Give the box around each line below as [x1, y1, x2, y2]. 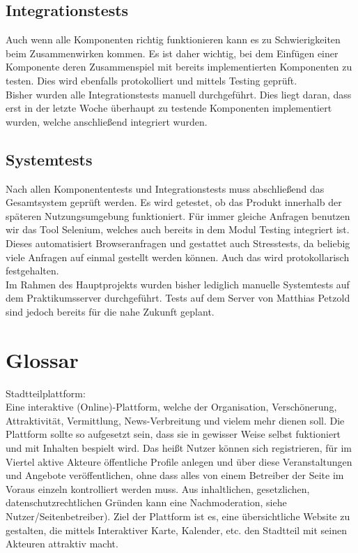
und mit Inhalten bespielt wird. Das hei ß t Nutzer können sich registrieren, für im [6, 441, 352, 455]
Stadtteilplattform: [6, 385, 86, 400]
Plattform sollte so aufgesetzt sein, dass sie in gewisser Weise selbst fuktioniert [6, 427, 341, 441]
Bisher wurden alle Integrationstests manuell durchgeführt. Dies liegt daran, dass [6, 87, 352, 101]
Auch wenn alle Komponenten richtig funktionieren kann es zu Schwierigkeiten [6, 32, 341, 47]
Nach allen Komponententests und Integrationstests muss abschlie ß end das [6, 181, 325, 196]
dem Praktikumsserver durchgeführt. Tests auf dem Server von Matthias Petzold [6, 290, 350, 305]
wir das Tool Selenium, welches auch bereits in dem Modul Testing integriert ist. [6, 222, 350, 237]
